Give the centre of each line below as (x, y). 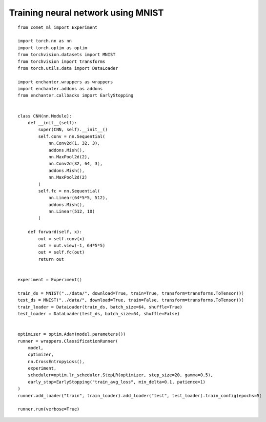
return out (51, 259)
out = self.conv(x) (61, 239)
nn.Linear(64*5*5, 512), (78, 198)
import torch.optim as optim (52, 48)
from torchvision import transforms (61, 61)
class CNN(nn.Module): (45, 116)
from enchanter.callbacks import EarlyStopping (76, 96)
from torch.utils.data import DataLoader (68, 68)
